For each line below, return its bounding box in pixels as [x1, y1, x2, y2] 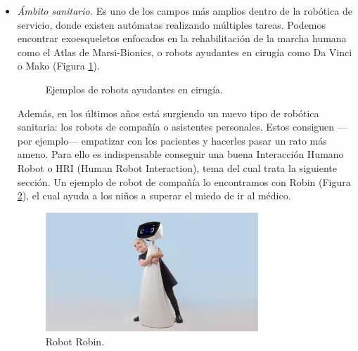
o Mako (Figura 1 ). [17, 58, 100, 73]
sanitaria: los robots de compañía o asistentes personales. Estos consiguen [17, 119, 335, 134]
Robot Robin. [45, 333, 105, 348]
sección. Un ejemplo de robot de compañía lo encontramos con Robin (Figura [17, 174, 351, 189]
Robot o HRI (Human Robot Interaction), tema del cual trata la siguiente [17, 160, 337, 175]
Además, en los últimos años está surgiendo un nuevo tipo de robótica [17, 105, 319, 120]
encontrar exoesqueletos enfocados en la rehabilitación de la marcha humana [17, 31, 347, 46]
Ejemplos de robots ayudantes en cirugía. [45, 81, 223, 96]
